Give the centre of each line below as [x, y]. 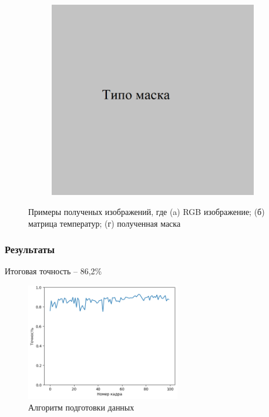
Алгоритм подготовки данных [81, 407]
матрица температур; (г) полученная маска [105, 223]
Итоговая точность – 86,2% [53, 271]
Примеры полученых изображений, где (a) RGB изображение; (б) [147, 212]
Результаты [30, 249]
